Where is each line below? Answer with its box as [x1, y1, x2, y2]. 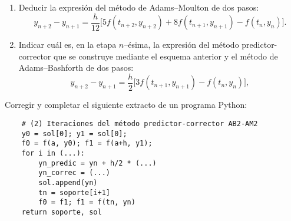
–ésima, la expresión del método [124, 38, 239, 51]
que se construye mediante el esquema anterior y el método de [54, 50, 278, 62]
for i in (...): [21, 149, 85, 157]
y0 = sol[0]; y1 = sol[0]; [21, 129, 127, 138]
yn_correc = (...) [38, 169, 110, 177]
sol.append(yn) [38, 178, 98, 187]
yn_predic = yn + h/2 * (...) [38, 159, 157, 167]
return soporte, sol [21, 207, 102, 216]
